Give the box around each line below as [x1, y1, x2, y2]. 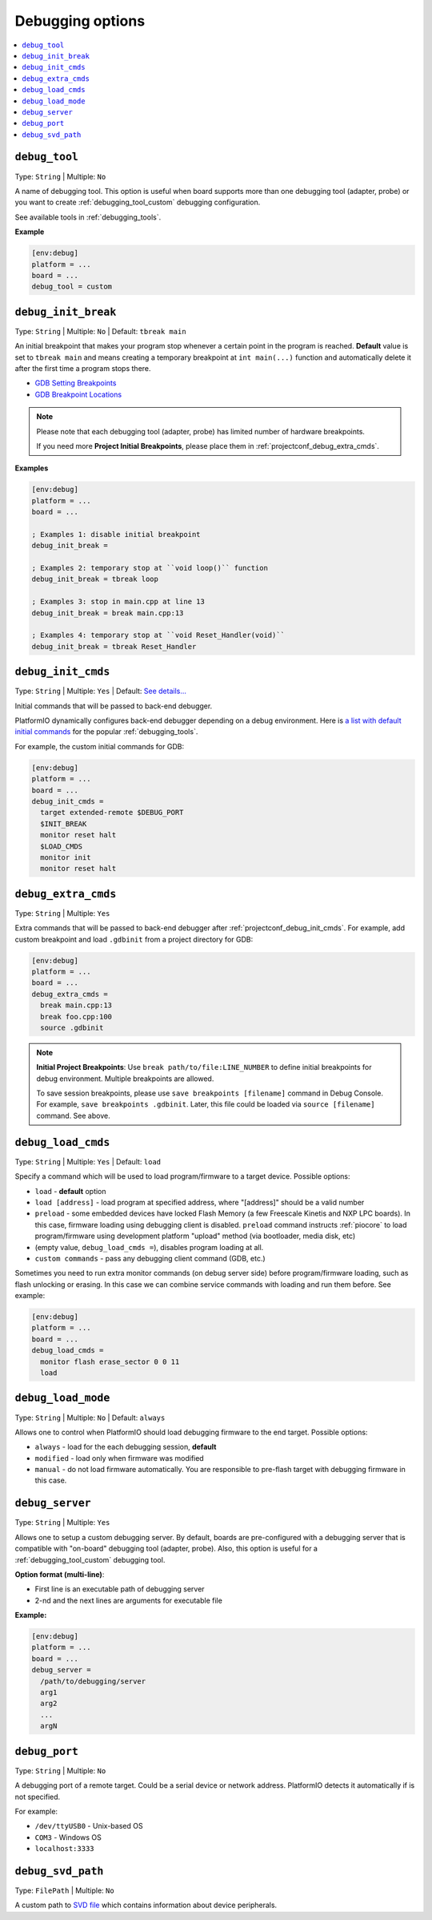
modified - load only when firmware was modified [34, 1453, 204, 1462]
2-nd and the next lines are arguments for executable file [34, 1595, 223, 1605]
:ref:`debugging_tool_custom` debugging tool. [14, 1555, 166, 1564]
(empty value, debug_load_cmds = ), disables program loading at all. [34, 1242, 264, 1252]
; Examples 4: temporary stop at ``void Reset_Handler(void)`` [31, 631, 286, 640]
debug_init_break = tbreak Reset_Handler [31, 642, 197, 651]
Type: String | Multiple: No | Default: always [14, 1413, 166, 1422]
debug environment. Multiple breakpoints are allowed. [36, 1074, 214, 1083]
